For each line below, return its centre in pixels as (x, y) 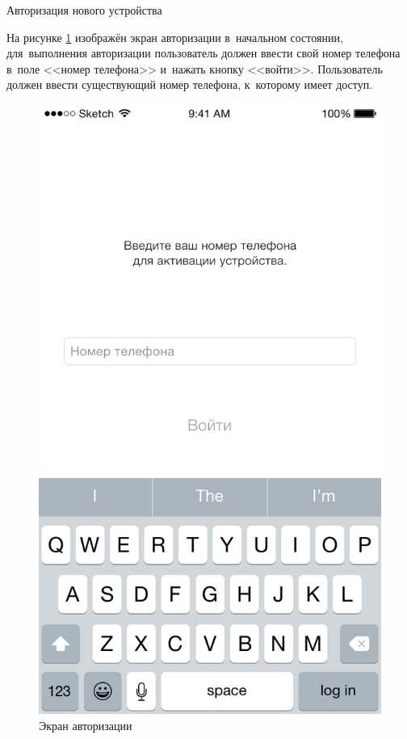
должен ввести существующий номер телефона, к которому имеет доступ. (190, 84)
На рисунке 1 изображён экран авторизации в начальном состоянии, (175, 37)
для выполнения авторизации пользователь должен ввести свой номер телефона (203, 53)
